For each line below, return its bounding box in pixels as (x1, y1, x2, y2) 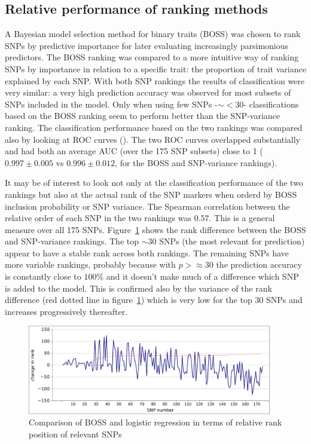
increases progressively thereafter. (5, 305, 128, 317)
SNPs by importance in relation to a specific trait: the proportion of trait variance (5, 62, 306, 75)
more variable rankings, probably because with (5, 258, 176, 271)
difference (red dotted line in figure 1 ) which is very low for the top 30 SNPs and (5, 293, 303, 306)
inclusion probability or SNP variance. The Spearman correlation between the (5, 200, 290, 212)
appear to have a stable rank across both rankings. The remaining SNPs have (5, 246, 289, 259)
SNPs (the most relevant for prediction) (159, 235, 305, 247)
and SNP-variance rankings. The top (5, 235, 139, 247)
